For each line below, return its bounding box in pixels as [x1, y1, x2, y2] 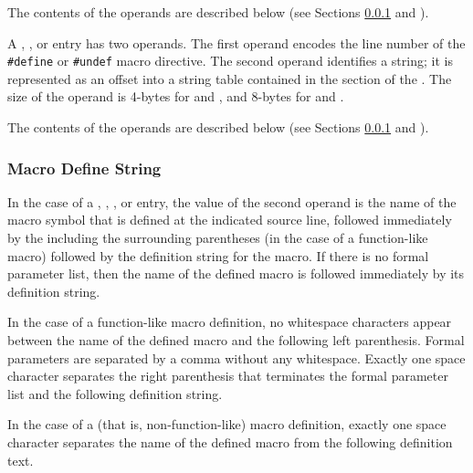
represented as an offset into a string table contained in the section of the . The [7, 68, 452, 88]
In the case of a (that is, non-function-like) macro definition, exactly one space [7, 415, 447, 434]
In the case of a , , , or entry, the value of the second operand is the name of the [7, 192, 457, 211]
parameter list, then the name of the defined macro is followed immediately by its [7, 264, 465, 283]
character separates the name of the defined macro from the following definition [7, 432, 453, 451]
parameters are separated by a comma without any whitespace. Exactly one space [7, 348, 466, 367]
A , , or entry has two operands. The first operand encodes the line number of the [7, 33, 466, 52]
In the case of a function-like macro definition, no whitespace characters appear [7, 312, 452, 331]
